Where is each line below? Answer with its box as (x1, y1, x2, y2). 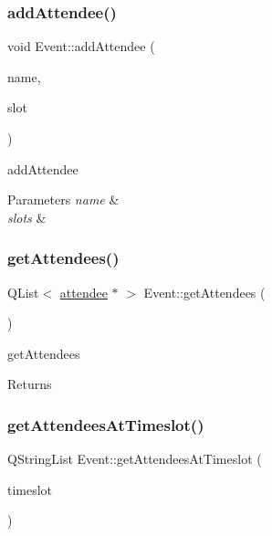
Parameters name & (7, 190, 120, 209)
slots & (7, 207, 47, 226)
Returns (7, 374, 52, 394)
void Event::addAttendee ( (7, 37, 155, 56)
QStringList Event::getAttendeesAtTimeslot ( (7, 449, 262, 468)
